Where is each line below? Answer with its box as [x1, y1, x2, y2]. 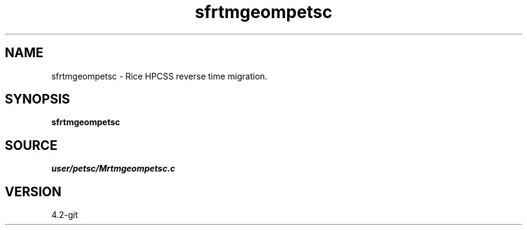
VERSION [5, 184, 62, 199]
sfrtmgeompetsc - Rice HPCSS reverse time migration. [51, 70, 268, 81]
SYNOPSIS [5, 92, 70, 107]
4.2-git [51, 210, 78, 220]
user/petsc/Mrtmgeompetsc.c [51, 163, 176, 174]
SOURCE [5, 137, 58, 153]
